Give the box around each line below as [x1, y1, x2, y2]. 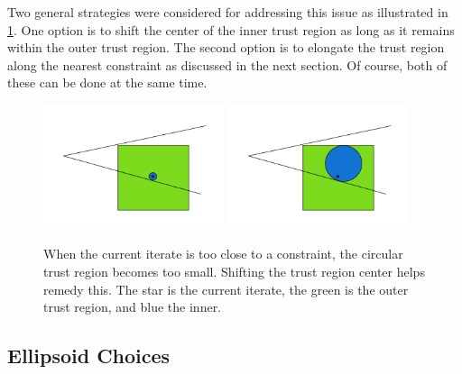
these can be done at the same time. [7, 73, 208, 92]
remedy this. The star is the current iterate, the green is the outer [43, 279, 409, 298]
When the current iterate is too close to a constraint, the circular [43, 244, 403, 263]
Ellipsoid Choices [7, 342, 171, 369]
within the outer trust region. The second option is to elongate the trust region [7, 38, 445, 57]
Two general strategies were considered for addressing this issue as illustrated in [7, 3, 448, 21]
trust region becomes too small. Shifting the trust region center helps [43, 262, 425, 281]
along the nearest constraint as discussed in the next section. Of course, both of [7, 55, 448, 74]
